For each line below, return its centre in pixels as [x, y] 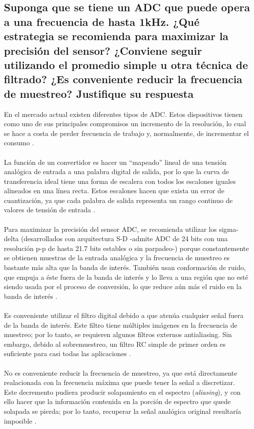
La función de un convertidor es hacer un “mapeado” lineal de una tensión [115, 162]
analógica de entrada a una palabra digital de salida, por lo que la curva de [116, 171]
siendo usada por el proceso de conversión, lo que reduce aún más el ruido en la [123, 286]
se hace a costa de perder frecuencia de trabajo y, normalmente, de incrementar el [127, 133]
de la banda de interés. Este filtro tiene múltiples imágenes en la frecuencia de [121, 325]
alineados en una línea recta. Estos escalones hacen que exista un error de [114, 191]
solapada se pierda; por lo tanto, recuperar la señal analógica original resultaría [123, 411]
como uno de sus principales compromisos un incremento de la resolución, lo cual [125, 124]
